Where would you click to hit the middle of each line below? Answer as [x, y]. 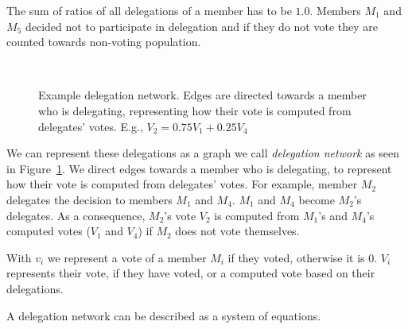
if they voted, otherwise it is [296, 257]
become [317, 199]
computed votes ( [49, 231]
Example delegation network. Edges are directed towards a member [202, 95]
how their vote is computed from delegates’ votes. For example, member [182, 184]
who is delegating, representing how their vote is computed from [195, 110]
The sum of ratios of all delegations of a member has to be [149, 10]
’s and [333, 215]
